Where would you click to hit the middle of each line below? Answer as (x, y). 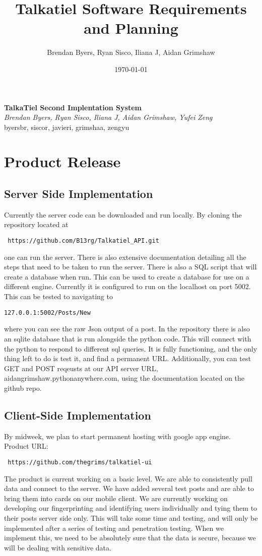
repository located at (36, 224)
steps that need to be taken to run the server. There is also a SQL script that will (130, 267)
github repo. (23, 388)
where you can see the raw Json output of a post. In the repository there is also (127, 329)
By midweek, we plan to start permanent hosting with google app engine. (117, 436)
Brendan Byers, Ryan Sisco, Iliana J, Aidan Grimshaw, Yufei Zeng (108, 117)
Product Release (62, 161)
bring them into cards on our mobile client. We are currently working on (116, 498)
